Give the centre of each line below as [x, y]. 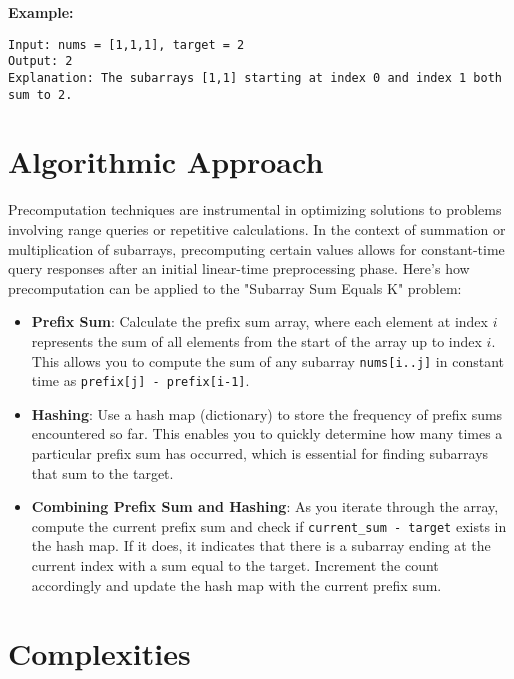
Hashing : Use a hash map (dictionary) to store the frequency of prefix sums [267, 413]
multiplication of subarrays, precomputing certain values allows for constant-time [256, 248]
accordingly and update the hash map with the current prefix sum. [236, 584]
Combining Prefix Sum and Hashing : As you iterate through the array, [265, 506]
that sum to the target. [102, 472]
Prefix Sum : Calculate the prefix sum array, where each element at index [259, 321]
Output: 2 [40, 61]
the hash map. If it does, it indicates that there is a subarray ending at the [261, 545]
